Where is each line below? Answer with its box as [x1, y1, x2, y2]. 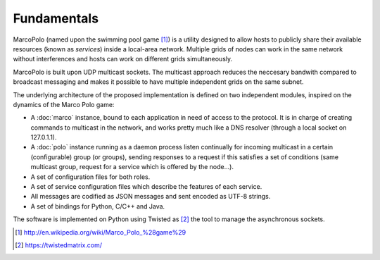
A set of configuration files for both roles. [30, 173, 151, 181]
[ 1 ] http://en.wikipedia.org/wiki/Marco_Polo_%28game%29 [15, 228, 186, 236]
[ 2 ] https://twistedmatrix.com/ [15, 240, 102, 249]
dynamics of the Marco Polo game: [13, 100, 115, 109]
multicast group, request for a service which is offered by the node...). [30, 163, 234, 171]
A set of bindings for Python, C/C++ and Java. [30, 202, 165, 211]
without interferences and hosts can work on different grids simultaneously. [13, 55, 233, 63]
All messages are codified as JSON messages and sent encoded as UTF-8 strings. [30, 192, 271, 201]
